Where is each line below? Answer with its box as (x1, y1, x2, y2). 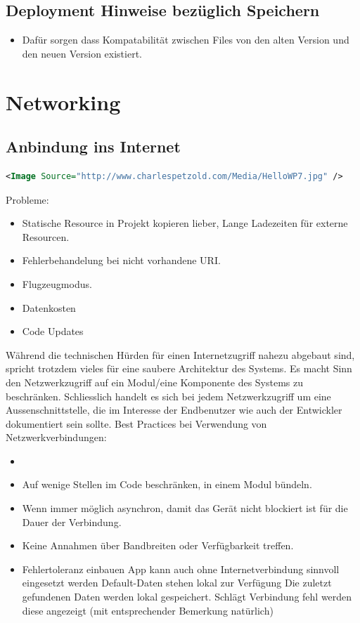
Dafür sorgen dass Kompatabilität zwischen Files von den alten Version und (22, 32, 349, 47)
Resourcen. (22, 229, 70, 244)
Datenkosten (22, 300, 76, 315)
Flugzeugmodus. (22, 276, 92, 291)
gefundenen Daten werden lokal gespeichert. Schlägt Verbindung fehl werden (22, 589, 352, 604)
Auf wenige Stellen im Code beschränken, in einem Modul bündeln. (22, 477, 312, 492)
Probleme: (6, 192, 49, 206)
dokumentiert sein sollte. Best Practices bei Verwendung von (6, 416, 267, 431)
